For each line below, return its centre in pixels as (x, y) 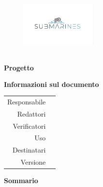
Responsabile (27, 101)
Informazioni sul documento (51, 84)
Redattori (31, 113)
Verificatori (29, 126)
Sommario (21, 180)
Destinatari (29, 150)
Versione (33, 162)
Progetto (19, 68)
